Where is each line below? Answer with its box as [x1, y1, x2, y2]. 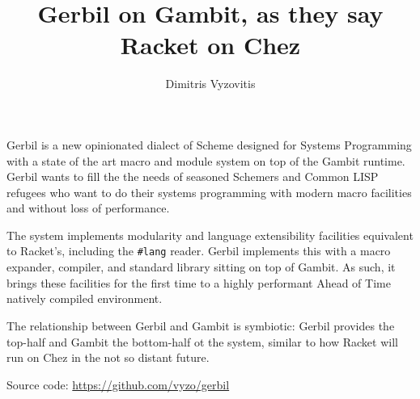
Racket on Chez [120, 28, 301, 61]
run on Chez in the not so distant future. [6, 349, 210, 366]
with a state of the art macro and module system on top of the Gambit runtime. [6, 152, 405, 169]
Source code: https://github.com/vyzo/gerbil [6, 376, 230, 393]
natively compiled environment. [6, 290, 163, 307]
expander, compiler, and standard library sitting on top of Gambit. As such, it [6, 258, 396, 275]
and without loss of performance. [6, 199, 170, 216]
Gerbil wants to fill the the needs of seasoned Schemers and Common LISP [6, 168, 379, 185]
